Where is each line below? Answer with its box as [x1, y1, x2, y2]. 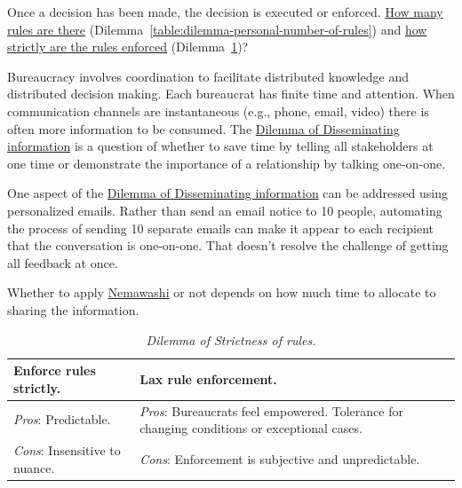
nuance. [13, 458, 55, 476]
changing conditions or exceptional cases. [139, 419, 362, 437]
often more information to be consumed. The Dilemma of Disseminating [7, 119, 400, 138]
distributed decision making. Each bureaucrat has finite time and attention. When [7, 84, 455, 103]
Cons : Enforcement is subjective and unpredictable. [139, 449, 420, 468]
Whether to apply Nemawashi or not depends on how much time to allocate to [7, 283, 436, 302]
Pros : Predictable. [13, 410, 111, 429]
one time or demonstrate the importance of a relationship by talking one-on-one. [7, 153, 446, 172]
